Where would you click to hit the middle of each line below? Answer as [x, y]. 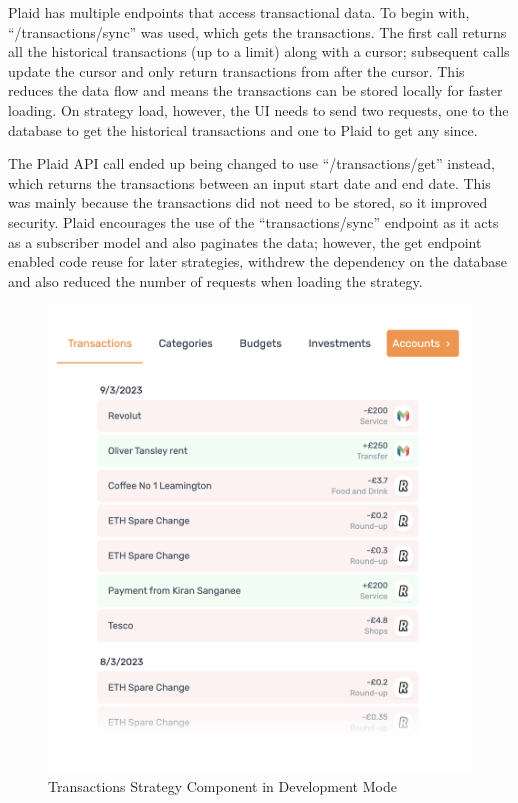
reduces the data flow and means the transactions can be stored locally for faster [255, 90]
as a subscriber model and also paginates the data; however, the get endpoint [245, 241]
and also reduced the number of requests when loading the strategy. [215, 280]
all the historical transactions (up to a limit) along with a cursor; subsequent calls [259, 51]
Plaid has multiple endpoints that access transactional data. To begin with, [239, 12]
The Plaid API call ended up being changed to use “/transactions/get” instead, [251, 163]
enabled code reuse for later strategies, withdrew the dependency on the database [258, 261]
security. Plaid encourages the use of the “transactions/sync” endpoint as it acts [253, 221]
